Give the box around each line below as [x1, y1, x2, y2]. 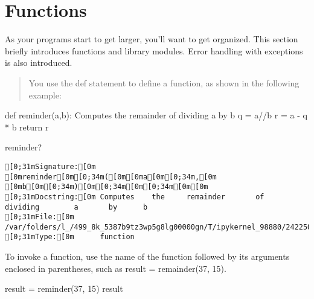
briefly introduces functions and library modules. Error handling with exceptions [5, 44, 303, 57]
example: [28, 88, 62, 101]
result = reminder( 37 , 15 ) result [5, 282, 123, 295]
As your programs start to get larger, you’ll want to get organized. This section [5, 33, 298, 45]
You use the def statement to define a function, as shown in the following [28, 76, 300, 89]
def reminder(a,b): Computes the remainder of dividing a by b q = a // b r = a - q [5, 109, 307, 121]
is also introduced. [5, 56, 72, 69]
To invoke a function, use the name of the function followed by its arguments [5, 250, 290, 263]
